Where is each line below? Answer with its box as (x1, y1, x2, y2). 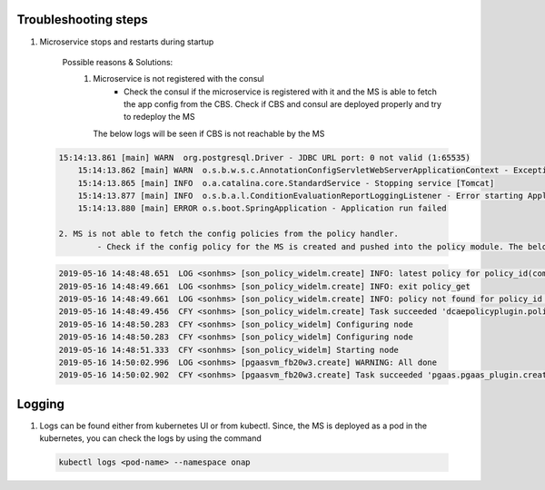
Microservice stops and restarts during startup (39, 36, 214, 47)
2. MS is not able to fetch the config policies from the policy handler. (58, 229, 400, 240)
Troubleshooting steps (16, 12, 149, 27)
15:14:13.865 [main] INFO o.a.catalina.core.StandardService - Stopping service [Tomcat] (77, 178, 495, 188)
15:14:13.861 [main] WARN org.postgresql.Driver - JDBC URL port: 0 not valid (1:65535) (58, 152, 471, 162)
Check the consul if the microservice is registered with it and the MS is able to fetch (124, 86, 438, 97)
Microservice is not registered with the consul (93, 73, 264, 84)
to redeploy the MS (124, 112, 195, 122)
